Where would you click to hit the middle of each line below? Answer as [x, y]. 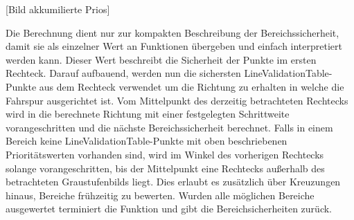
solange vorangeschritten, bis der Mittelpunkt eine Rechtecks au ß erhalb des [165, 168]
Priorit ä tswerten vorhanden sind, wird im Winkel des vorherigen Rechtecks [165, 154]
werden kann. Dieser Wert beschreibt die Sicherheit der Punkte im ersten [161, 59]
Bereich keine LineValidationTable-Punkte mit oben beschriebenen [147, 141]
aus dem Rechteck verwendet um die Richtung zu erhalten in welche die [192, 86]
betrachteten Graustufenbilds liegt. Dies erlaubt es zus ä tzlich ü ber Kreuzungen [173, 182]
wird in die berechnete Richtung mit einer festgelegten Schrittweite [148, 114]
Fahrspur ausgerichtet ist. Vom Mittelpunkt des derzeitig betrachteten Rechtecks [177, 100]
